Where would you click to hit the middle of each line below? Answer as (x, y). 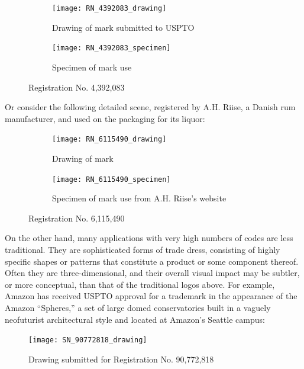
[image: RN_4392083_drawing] (109, 8)
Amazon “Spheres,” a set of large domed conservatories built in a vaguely (138, 307)
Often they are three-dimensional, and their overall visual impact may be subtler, (152, 273)
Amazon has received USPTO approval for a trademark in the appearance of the (151, 296)
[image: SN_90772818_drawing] (88, 340)
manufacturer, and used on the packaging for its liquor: (105, 118)
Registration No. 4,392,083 (77, 87)
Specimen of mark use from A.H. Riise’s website (139, 198)
